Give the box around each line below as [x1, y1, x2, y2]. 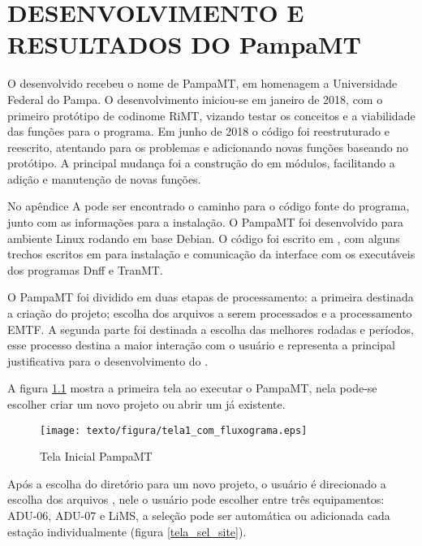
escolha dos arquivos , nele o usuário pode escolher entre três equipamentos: [7, 491, 385, 508]
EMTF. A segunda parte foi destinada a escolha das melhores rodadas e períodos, [7, 320, 414, 337]
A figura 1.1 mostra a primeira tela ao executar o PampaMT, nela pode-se [7, 379, 377, 396]
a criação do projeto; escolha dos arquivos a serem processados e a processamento [7, 305, 412, 322]
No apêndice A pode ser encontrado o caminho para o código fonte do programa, [7, 197, 410, 214]
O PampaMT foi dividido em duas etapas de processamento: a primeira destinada [7, 288, 414, 305]
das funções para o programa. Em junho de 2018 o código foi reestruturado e [7, 123, 390, 140]
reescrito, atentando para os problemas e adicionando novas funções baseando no [7, 138, 409, 155]
